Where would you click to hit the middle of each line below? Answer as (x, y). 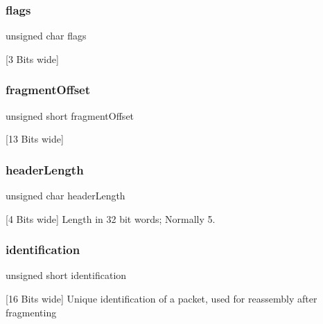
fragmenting (31, 312)
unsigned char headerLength (66, 196)
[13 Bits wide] (35, 139)
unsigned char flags (46, 36)
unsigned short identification (66, 275)
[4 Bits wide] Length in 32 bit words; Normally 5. (111, 218)
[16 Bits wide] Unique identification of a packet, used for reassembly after (161, 299)
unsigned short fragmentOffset (70, 115)
